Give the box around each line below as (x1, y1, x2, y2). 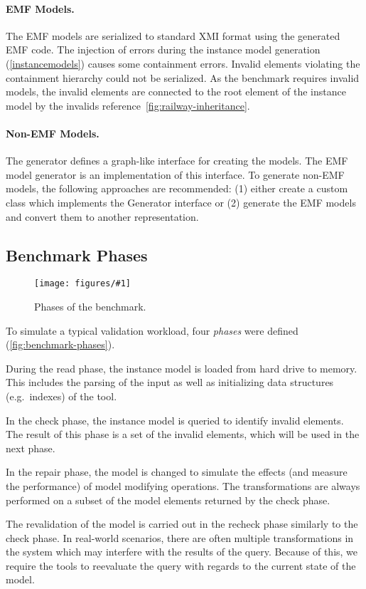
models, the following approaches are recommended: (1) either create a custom (6, 181, 348, 196)
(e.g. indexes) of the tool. (6, 388, 117, 403)
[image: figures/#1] (34, 278, 131, 289)
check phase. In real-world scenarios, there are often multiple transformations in (6, 530, 354, 545)
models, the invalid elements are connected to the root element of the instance (6, 84, 346, 99)
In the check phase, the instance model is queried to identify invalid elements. (6, 412, 344, 427)
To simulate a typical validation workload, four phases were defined (6, 323, 298, 338)
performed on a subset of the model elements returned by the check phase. (6, 492, 330, 507)
